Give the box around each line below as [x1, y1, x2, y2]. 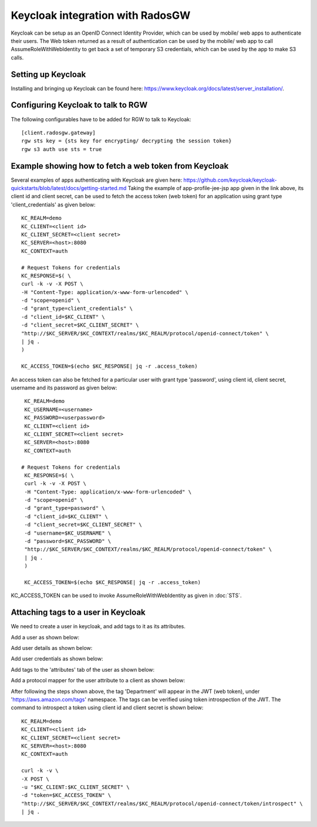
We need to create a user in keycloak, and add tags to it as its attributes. [11, 623, 186, 630]
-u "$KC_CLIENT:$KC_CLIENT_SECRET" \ [21, 783, 130, 791]
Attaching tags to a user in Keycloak [11, 608, 146, 618]
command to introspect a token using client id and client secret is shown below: [11, 704, 204, 711]
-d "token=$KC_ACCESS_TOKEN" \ [21, 792, 112, 799]
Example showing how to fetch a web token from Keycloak [11, 161, 229, 171]
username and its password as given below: [11, 384, 117, 391]
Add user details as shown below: [11, 645, 93, 652]
